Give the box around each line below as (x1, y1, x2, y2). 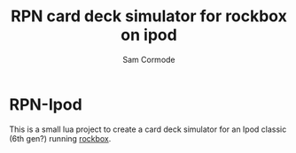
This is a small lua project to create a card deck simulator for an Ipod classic (9, 124, 287, 134)
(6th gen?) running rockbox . (9, 133, 112, 143)
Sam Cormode (122, 54, 175, 65)
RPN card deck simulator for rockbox (10, 6, 288, 27)
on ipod (121, 25, 177, 45)
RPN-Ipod (9, 95, 82, 114)
